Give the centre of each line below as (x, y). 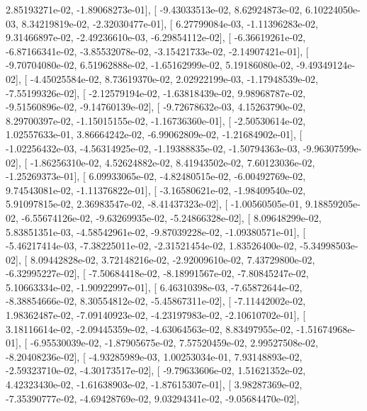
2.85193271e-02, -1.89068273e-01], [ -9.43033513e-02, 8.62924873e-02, (154, 9)
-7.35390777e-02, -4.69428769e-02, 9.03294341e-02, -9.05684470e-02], (153, 398)
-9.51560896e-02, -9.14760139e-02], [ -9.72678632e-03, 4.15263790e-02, (156, 107)
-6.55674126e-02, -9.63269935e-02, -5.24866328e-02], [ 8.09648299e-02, (171, 217)
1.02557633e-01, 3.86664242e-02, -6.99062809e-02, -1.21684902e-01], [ (154, 134)
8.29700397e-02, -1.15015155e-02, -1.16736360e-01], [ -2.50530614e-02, (156, 120)
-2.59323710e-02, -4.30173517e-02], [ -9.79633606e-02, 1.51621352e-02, (156, 370)
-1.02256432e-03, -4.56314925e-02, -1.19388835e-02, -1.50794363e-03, (153, 148)
